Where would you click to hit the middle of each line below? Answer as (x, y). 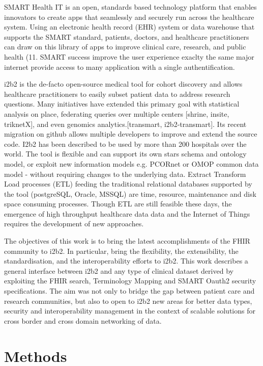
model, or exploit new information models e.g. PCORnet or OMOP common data (131, 163)
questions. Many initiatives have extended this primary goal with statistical (122, 104)
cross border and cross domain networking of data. (83, 320)
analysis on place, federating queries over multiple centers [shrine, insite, (117, 113)
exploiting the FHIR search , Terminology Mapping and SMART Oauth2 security (130, 281)
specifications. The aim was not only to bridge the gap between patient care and (129, 291)
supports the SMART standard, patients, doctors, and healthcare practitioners (127, 36)
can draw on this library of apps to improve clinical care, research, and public (125, 47)
